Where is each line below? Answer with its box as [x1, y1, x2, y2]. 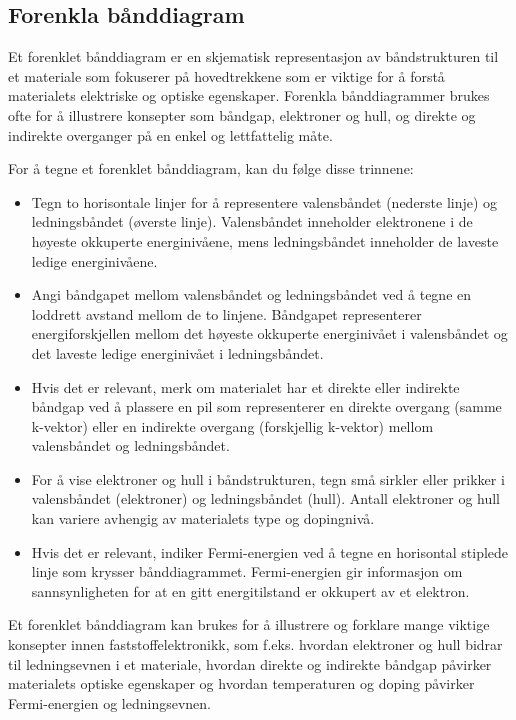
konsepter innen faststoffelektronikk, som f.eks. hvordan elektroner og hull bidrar [8, 634, 503, 655]
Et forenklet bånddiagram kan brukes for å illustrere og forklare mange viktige [8, 614, 490, 635]
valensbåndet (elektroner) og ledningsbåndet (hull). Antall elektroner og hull [31, 488, 500, 509]
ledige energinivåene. [31, 250, 158, 271]
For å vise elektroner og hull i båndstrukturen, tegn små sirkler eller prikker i [31, 468, 505, 489]
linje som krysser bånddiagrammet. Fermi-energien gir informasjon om [31, 561, 463, 582]
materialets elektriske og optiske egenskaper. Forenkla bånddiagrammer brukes [8, 85, 490, 106]
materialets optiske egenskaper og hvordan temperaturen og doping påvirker [8, 673, 475, 694]
